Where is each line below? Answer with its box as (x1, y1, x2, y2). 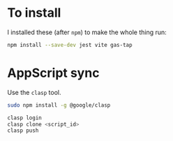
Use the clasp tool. (7, 88, 61, 96)
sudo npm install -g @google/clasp (7, 101, 111, 109)
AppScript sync (7, 65, 100, 81)
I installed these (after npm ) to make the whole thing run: (7, 28, 167, 36)
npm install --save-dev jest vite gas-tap (7, 41, 133, 48)
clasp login (7, 114, 42, 121)
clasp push (7, 127, 39, 134)
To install (7, 5, 61, 21)
